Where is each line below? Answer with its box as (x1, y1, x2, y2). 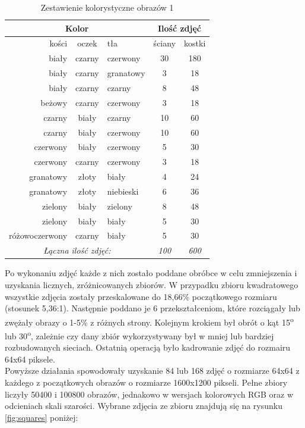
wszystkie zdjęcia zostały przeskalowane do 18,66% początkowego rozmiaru (5, 290, 277, 302)
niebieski (107, 185, 139, 197)
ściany (153, 37, 176, 49)
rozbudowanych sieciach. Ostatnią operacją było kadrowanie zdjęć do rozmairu (5, 341, 291, 354)
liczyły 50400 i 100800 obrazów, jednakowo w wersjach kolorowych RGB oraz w (5, 388, 294, 400)
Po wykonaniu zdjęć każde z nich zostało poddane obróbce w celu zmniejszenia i (5, 267, 297, 279)
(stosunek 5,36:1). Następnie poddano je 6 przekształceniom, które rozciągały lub (5, 302, 300, 314)
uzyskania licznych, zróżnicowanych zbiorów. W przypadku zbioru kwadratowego (5, 278, 298, 290)
